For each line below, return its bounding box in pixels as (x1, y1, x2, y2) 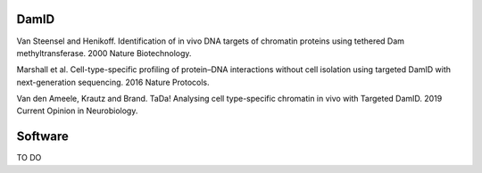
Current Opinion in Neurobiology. (16, 105, 138, 116)
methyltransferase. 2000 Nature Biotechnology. (16, 47, 192, 58)
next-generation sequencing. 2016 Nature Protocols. (16, 77, 210, 87)
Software (16, 129, 69, 144)
